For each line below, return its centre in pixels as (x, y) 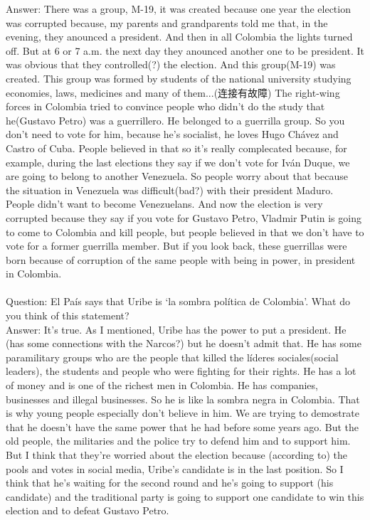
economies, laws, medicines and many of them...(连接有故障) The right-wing (173, 92)
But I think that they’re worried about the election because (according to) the (176, 455)
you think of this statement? (68, 315)
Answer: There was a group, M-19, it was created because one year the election (178, 9)
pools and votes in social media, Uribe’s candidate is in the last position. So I (175, 468)
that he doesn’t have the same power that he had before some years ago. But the (183, 426)
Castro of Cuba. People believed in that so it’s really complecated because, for (176, 148)
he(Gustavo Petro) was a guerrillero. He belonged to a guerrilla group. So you (175, 120)
